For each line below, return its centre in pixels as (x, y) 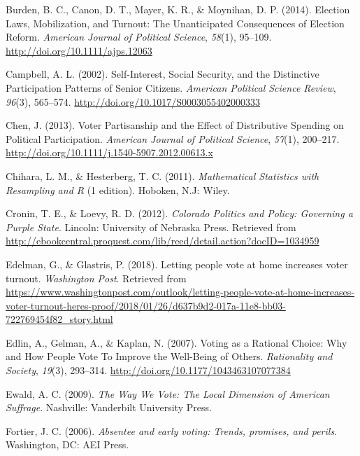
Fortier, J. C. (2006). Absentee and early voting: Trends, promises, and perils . (172, 430)
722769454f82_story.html (59, 319)
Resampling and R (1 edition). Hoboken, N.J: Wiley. (118, 189)
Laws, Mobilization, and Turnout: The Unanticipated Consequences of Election (175, 23)
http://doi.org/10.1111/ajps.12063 (79, 50)
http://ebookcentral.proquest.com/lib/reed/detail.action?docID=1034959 (163, 241)
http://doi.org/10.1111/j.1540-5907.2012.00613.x (109, 152)
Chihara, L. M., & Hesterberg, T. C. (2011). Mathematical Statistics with (163, 175)
